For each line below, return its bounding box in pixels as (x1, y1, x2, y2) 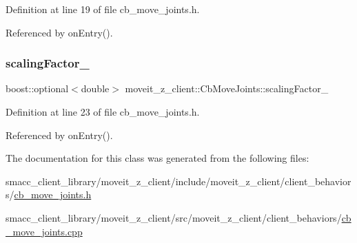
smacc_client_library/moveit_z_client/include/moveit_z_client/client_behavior (6, 173, 351, 188)
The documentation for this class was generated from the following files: (6, 151, 309, 165)
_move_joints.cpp (6, 224, 83, 238)
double (81, 81, 110, 96)
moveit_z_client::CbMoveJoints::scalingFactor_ (125, 81, 329, 96)
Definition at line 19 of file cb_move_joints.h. (6, 2, 200, 16)
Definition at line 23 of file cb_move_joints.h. (6, 105, 200, 118)
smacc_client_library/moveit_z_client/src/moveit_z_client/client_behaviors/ (6, 210, 342, 224)
